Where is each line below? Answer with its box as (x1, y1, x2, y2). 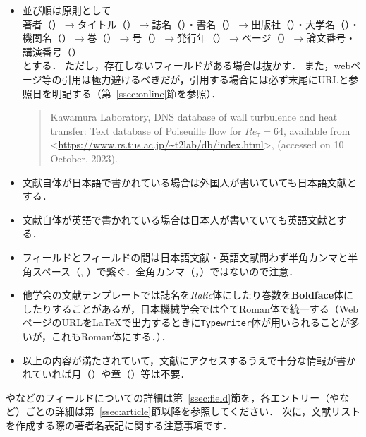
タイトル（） (77, 16, 137, 31)
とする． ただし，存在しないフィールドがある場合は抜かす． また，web (22, 58, 351, 73)
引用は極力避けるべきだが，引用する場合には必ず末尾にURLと (61, 71, 349, 86)
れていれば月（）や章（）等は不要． (22, 366, 190, 381)
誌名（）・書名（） (152, 16, 236, 31)
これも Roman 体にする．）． (51, 328, 171, 343)
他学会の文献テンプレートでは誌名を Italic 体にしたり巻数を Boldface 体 (22, 287, 344, 302)
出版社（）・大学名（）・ (251, 16, 360, 31)
